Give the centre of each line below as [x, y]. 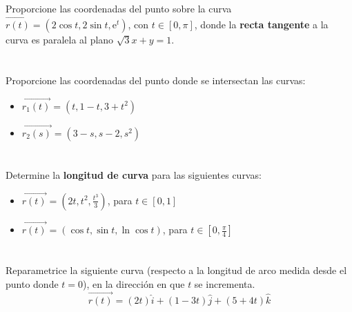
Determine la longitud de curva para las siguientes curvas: [134, 175]
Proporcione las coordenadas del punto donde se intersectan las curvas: [156, 80]
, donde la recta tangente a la [261, 24]
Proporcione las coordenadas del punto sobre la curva [119, 9]
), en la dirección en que [134, 283]
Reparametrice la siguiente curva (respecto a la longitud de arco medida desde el [176, 270]
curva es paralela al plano [60, 39]
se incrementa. [225, 283]
